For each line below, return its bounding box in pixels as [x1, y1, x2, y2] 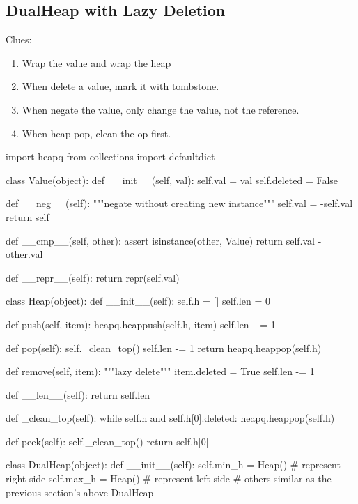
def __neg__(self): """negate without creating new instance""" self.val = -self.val [6, 196, 353, 211]
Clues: [6, 32, 32, 47]
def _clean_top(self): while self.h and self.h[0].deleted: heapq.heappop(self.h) [6, 411, 335, 425]
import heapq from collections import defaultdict [6, 149, 215, 164]
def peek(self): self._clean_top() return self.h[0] [6, 434, 209, 448]
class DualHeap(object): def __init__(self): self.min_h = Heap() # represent [6, 457, 341, 472]
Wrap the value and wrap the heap [22, 55, 171, 70]
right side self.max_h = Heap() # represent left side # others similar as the [6, 471, 332, 486]
